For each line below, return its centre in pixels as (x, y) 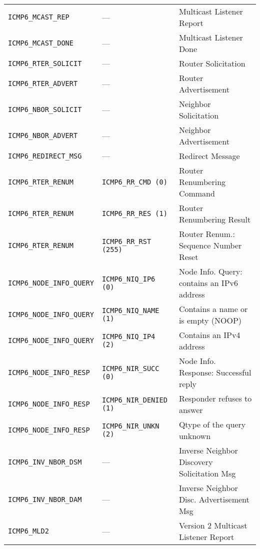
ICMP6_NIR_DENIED (134, 400)
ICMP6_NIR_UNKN (130, 426)
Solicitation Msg (207, 473)
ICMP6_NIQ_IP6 (128, 279)
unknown (195, 436)
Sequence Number (210, 245)
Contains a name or (213, 309)
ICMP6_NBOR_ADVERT (43, 135)
